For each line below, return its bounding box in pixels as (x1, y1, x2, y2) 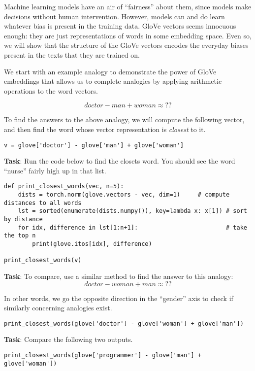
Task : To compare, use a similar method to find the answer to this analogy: (4, 270, 233, 281)
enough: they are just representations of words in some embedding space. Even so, (4, 30, 252, 40)
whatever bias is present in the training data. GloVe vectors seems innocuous (4, 21, 236, 31)
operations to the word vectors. (4, 85, 98, 96)
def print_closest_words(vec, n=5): (4, 183, 124, 190)
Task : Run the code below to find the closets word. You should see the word (4, 156, 235, 166)
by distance (4, 216, 43, 223)
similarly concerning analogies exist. (4, 303, 112, 313)
